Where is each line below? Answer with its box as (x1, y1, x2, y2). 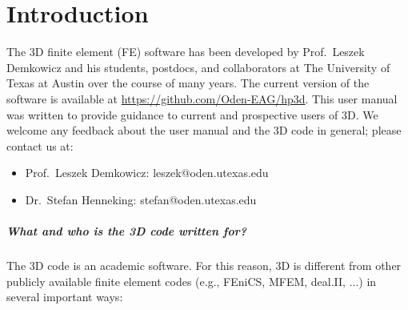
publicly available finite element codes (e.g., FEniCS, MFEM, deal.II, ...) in (6, 272, 377, 289)
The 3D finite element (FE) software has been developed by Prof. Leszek (6, 43, 365, 60)
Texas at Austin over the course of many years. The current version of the (6, 74, 370, 91)
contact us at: (6, 137, 74, 154)
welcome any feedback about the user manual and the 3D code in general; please (6, 122, 402, 139)
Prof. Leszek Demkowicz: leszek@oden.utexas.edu (25, 164, 269, 181)
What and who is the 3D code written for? (6, 223, 247, 240)
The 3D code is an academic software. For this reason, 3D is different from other (6, 257, 402, 274)
